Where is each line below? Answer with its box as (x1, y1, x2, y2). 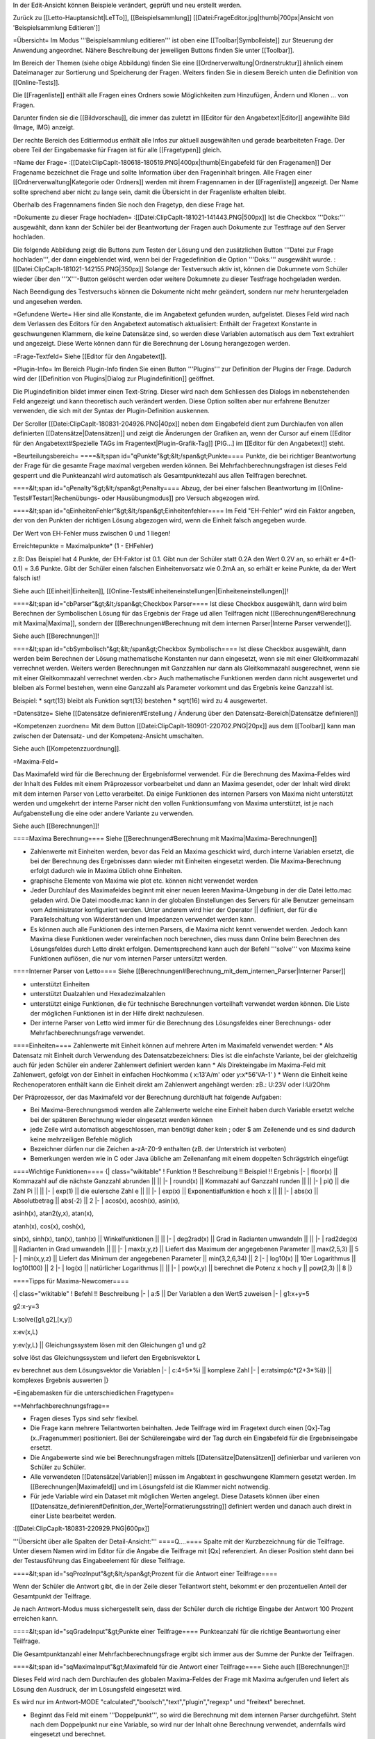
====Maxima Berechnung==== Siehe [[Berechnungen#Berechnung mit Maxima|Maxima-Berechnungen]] (12, 835, 317, 843)
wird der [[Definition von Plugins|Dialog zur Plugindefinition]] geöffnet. (12, 374, 215, 383)
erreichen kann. (12, 1614, 58, 1623)
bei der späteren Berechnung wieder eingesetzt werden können (30, 1115, 213, 1123)
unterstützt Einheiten (30, 979, 90, 988)
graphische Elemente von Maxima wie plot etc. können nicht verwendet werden (30, 876, 258, 885)
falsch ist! (12, 574, 41, 582)
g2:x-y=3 (12, 1302, 40, 1311)
